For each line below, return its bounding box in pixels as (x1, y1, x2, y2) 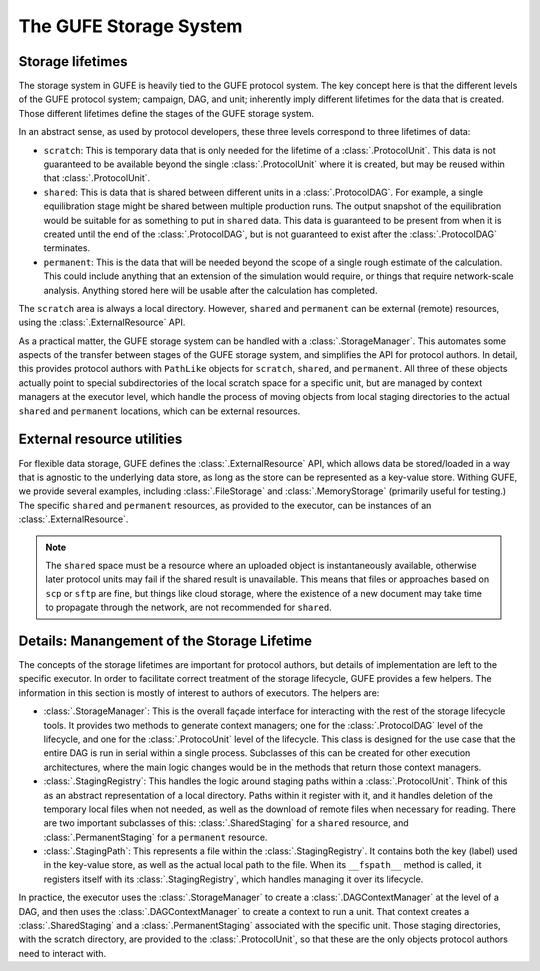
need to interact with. (18, 947, 107, 959)
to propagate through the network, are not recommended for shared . (45, 601, 332, 614)
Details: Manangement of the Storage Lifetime (18, 632, 312, 649)
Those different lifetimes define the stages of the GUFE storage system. (18, 107, 315, 119)
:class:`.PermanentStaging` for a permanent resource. (43, 831, 268, 843)
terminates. (43, 242, 90, 254)
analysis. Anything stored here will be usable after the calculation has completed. (43, 284, 378, 296)
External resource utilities (18, 431, 183, 448)
